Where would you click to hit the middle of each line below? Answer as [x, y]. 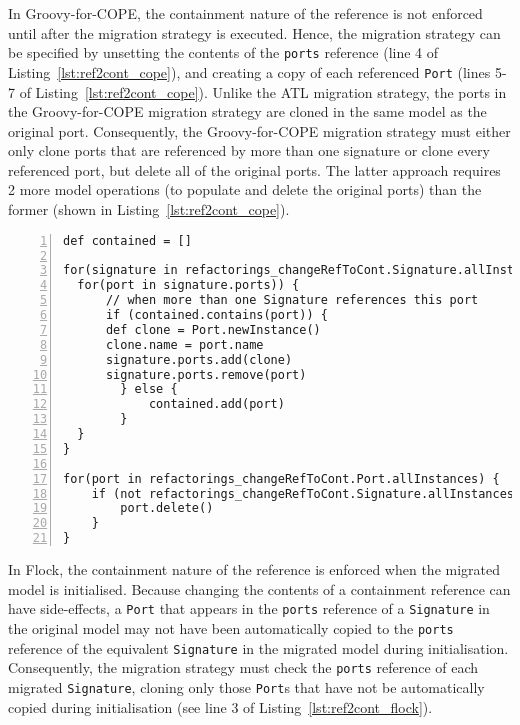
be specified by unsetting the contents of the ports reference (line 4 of [223, 52]
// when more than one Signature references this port [292, 300]
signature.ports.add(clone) [199, 359]
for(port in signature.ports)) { [188, 285]
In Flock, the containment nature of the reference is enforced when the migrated [254, 569]
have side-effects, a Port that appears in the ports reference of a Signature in [249, 608]
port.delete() [167, 508]
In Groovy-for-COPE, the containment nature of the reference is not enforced [245, 13]
